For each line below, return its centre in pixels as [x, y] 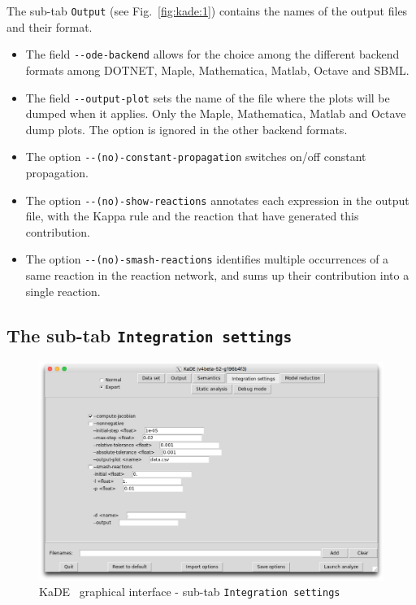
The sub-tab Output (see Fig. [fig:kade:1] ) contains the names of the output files [207, 11]
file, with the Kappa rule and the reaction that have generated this [192, 216]
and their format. [50, 26]
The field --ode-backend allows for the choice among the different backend [212, 54]
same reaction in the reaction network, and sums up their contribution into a [217, 275]
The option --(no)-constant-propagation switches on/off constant [196, 157]
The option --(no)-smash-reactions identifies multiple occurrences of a [207, 259]
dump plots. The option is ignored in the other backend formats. [186, 129]
